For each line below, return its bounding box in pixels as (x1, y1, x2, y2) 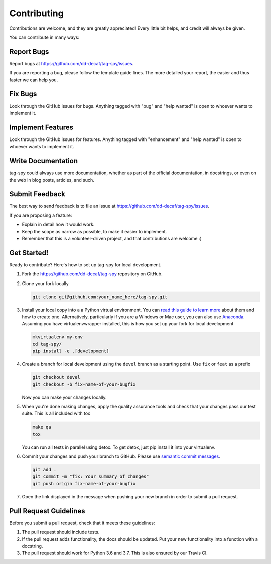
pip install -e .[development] (32, 348, 110, 354)
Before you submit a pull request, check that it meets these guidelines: (9, 520, 155, 526)
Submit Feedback (9, 190, 65, 198)
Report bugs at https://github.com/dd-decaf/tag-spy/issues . (9, 60, 134, 66)
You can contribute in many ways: (9, 34, 80, 40)
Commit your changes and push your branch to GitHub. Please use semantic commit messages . (22, 453, 220, 459)
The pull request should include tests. (22, 529, 100, 535)
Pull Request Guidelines (9, 507, 85, 515)
